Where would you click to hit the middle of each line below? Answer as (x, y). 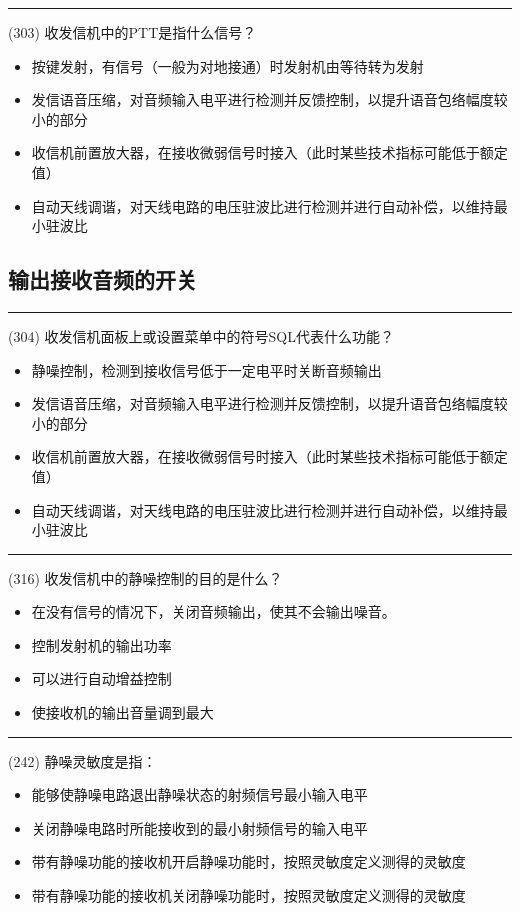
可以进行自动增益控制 (101, 678)
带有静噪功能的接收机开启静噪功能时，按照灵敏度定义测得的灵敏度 (248, 861)
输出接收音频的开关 (102, 279)
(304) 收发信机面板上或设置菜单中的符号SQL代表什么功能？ (201, 335)
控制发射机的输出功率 (101, 644)
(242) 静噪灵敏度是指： (82, 760)
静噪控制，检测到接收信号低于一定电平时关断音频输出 (206, 369)
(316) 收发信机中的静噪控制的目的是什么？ (145, 577)
